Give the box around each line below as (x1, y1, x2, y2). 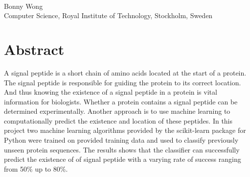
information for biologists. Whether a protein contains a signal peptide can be (4, 96, 238, 106)
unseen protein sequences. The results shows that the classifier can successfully (4, 144, 240, 154)
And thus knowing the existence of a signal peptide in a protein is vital (4, 87, 217, 97)
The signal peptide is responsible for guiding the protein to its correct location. (4, 77, 241, 87)
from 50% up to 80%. (4, 163, 68, 174)
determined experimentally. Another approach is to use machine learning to (4, 106, 230, 116)
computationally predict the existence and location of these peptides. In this (4, 115, 233, 126)
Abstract (4, 39, 65, 59)
